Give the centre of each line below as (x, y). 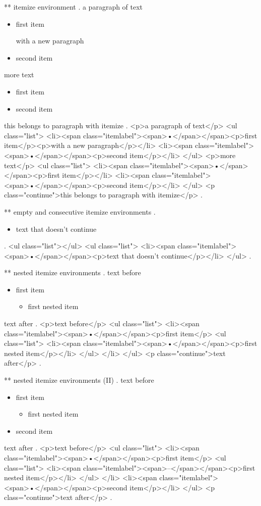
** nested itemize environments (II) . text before (79, 380)
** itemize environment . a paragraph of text (74, 7)
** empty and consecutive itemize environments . (80, 211)
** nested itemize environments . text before (73, 272)
